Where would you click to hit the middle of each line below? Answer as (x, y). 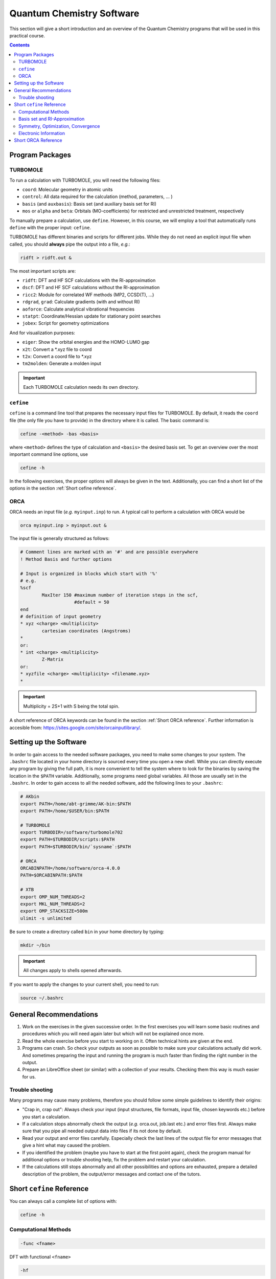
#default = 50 (92, 602)
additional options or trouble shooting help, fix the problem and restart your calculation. (114, 1159)
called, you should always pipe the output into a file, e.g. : (70, 244)
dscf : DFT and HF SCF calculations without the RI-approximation (91, 288)
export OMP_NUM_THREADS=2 (53, 897)
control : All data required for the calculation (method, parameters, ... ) (98, 196)
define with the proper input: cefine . (50, 227)
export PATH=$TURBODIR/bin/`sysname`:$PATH (76, 846)
